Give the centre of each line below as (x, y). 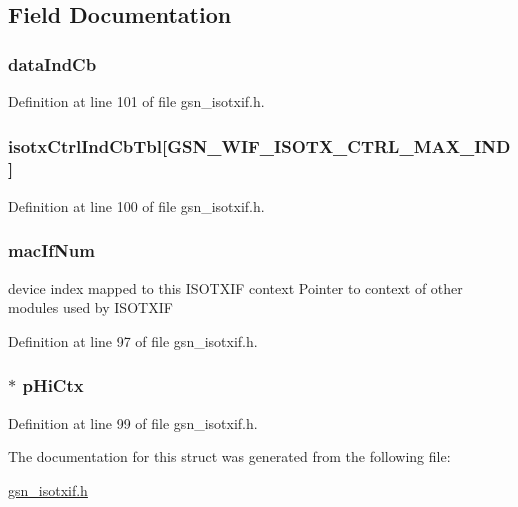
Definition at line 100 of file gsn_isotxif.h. (136, 205)
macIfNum (51, 250)
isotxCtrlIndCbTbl (85, 145)
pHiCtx (53, 385)
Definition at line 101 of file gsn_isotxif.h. (136, 101)
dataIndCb (52, 63)
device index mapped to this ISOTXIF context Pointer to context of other (235, 287)
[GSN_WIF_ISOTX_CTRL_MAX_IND (336, 145)
